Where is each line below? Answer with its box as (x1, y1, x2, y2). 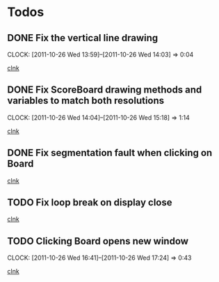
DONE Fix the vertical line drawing (7, 32, 159, 44)
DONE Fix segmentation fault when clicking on (7, 147, 213, 159)
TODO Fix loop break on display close (7, 196, 172, 209)
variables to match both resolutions (7, 95, 165, 107)
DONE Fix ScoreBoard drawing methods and (7, 84, 202, 96)
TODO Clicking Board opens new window (7, 235, 189, 247)
